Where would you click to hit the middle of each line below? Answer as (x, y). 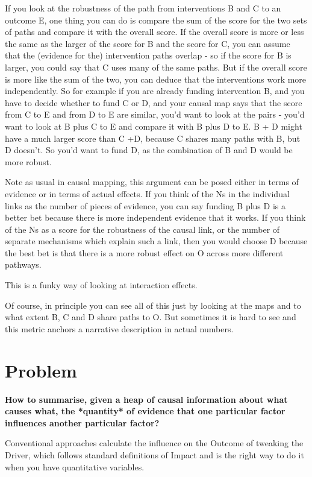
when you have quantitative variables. (75, 466)
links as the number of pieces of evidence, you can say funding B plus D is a (145, 205)
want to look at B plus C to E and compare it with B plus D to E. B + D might (154, 126)
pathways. (23, 264)
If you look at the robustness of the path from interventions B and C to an (143, 8)
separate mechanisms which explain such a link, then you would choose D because (156, 241)
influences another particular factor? (82, 422)
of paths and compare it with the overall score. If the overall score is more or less (154, 32)
